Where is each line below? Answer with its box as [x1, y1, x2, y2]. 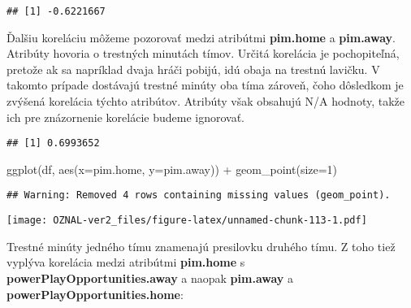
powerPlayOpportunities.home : [6, 285, 184, 302]
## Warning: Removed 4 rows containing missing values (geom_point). [6, 189, 391, 202]
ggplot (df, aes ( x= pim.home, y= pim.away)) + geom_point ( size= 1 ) [6, 160, 338, 177]
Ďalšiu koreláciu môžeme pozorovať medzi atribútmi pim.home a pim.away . [6, 28, 396, 46]
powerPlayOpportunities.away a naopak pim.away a [6, 269, 294, 286]
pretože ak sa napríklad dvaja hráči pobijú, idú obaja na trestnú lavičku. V [6, 60, 380, 77]
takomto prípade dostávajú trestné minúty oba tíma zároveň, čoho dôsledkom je [6, 76, 404, 93]
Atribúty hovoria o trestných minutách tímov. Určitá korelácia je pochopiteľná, [6, 45, 400, 62]
